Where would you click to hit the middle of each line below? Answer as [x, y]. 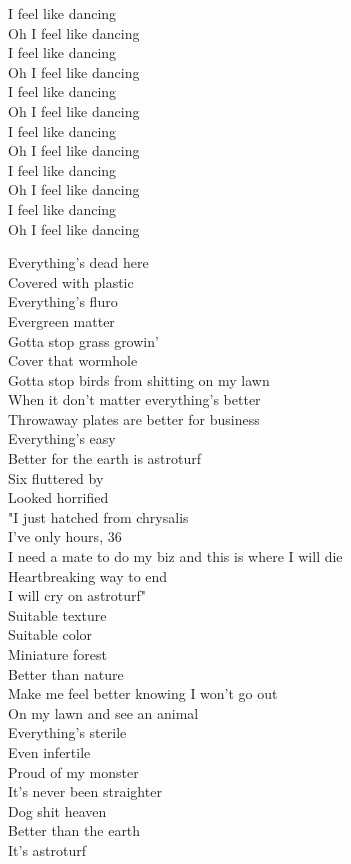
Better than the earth [74, 830]
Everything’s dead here [78, 262]
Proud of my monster [73, 771]
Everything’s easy [62, 438]
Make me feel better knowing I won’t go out [143, 693]
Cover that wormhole [73, 360]
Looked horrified [58, 497]
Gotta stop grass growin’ [83, 340]
